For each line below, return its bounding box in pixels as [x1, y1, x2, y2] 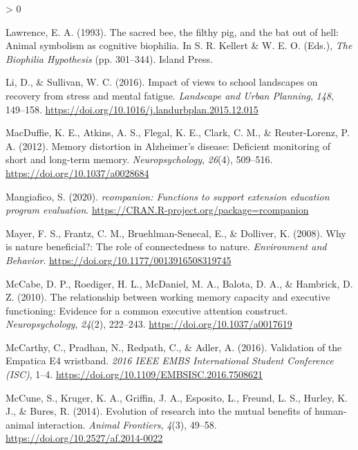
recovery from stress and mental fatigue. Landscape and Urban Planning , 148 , [6, 88, 334, 102]
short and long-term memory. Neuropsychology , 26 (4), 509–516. [6, 152, 273, 167]
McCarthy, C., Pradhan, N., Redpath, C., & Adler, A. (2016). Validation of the [6, 339, 342, 354]
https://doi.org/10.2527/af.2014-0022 [6, 431, 163, 445]
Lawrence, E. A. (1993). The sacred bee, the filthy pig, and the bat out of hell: [6, 24, 339, 39]
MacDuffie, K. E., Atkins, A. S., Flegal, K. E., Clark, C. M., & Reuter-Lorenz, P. [6, 125, 350, 140]
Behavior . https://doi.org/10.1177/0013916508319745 [6, 252, 232, 267]
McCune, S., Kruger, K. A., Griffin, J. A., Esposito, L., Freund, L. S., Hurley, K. [6, 390, 348, 404]
